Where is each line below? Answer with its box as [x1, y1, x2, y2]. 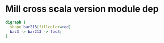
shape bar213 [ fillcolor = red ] [10, 24, 71, 29]
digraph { [5, 20, 26, 25]
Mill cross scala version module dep [5, 3, 159, 15]
